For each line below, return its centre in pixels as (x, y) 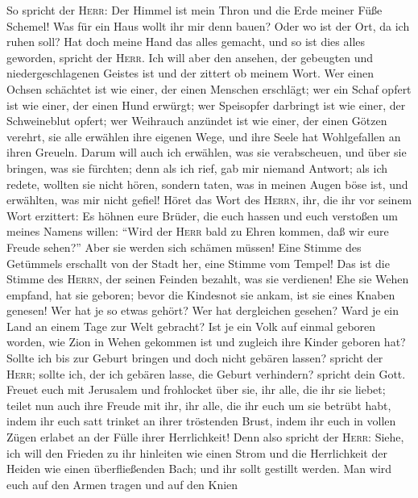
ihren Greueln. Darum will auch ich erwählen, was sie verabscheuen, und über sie (207, 152)
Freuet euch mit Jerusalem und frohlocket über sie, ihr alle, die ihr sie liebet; (196, 389)
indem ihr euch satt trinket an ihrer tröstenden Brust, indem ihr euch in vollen (201, 421)
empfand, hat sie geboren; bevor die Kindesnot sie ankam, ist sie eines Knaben (201, 294)
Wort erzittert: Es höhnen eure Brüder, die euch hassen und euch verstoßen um (202, 215)
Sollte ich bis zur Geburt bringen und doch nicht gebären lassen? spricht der (195, 358)
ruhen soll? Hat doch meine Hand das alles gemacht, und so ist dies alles (186, 42)
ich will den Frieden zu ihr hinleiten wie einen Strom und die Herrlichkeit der (197, 452)
